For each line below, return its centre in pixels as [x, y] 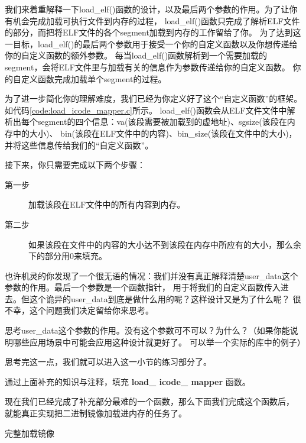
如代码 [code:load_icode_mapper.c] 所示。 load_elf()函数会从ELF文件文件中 [146, 110]
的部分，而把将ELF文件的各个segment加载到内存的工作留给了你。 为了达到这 [153, 32]
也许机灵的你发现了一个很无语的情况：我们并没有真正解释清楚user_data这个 [152, 275]
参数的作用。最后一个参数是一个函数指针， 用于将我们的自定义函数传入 [143, 287]
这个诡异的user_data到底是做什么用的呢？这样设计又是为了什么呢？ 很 [165, 298]
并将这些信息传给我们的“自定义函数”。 [79, 145]
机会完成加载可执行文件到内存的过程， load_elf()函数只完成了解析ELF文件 [156, 20]
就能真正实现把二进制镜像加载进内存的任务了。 [96, 413]
